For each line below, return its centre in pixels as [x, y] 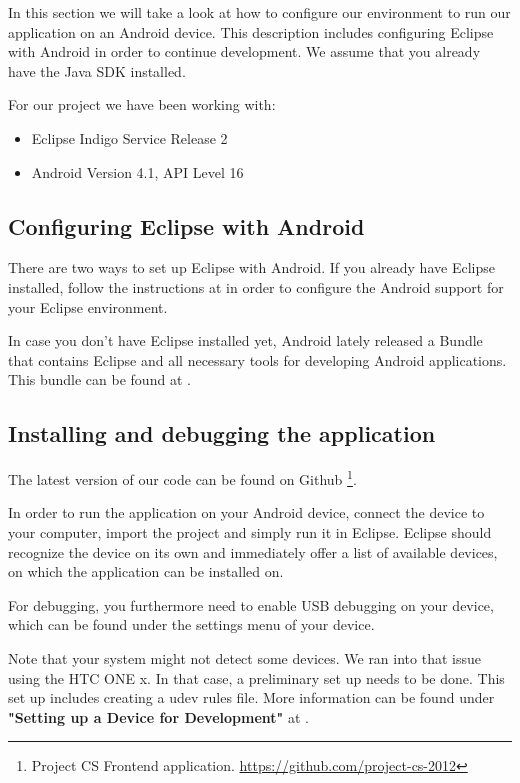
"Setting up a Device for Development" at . [158, 716]
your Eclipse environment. [88, 306]
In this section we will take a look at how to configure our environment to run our [259, 12]
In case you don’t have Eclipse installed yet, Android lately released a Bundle [245, 340]
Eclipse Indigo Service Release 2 [129, 137]
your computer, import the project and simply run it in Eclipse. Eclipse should [250, 531]
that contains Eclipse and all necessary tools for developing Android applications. [257, 359]
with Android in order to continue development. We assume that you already [244, 51]
